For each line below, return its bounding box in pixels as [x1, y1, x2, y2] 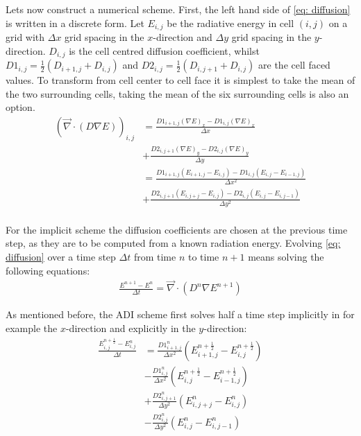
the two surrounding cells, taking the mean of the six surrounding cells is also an [6, 86, 349, 101]
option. [6, 100, 35, 114]
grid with [6, 30, 45, 44]
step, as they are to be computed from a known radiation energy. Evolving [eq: [6, 236, 341, 250]
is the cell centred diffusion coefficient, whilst [69, 43, 260, 58]
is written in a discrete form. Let [6, 15, 144, 30]
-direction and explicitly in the [65, 321, 196, 335]
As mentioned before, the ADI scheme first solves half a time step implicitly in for [6, 307, 355, 322]
